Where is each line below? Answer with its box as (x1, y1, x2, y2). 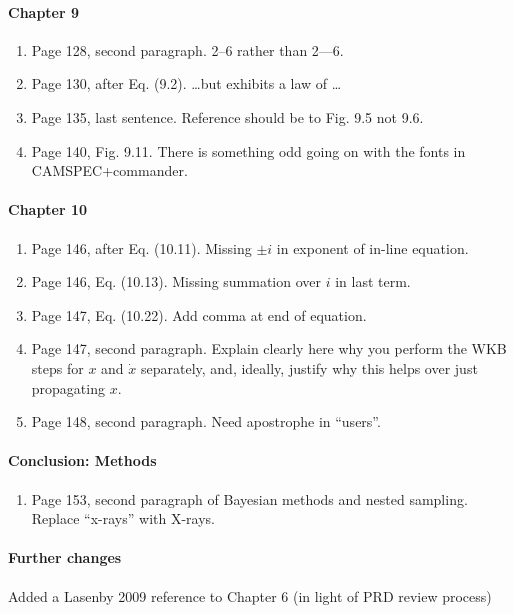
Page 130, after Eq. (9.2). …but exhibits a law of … (31, 73, 342, 94)
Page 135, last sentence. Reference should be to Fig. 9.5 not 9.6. (31, 106, 424, 127)
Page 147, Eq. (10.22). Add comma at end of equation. (31, 304, 367, 325)
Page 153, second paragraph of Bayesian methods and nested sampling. (31, 488, 468, 509)
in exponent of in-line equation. (276, 237, 469, 258)
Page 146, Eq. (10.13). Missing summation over (31, 271, 322, 292)
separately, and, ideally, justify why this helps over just (140, 357, 478, 378)
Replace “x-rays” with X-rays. (31, 508, 215, 529)
